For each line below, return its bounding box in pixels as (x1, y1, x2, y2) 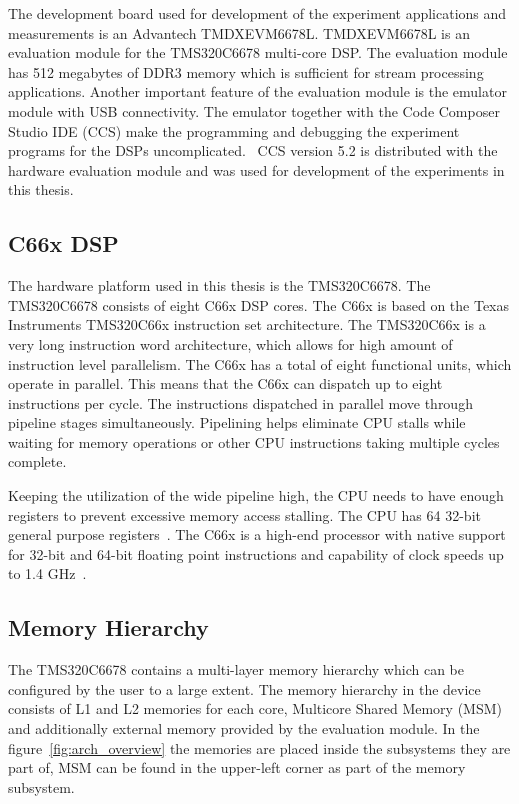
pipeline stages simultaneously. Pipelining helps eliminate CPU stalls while (8, 412, 466, 433)
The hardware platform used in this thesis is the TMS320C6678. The (8, 275, 431, 296)
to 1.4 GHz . (8, 563, 87, 584)
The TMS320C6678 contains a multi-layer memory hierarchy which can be (8, 659, 464, 680)
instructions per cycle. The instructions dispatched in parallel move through (8, 392, 473, 413)
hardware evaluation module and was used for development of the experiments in (8, 159, 505, 180)
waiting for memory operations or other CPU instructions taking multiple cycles (8, 431, 500, 452)
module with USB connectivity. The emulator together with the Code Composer (8, 100, 500, 121)
